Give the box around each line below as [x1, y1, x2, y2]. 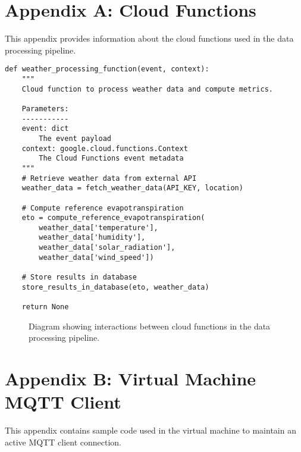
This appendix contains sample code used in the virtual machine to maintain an [5, 424, 296, 437]
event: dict [21, 124, 69, 133]
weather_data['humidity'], [39, 233, 146, 242]
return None [21, 303, 69, 312]
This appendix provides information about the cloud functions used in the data [5, 32, 294, 45]
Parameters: [21, 104, 69, 113]
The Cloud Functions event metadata [39, 154, 184, 163]
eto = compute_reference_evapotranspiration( [21, 214, 205, 222]
